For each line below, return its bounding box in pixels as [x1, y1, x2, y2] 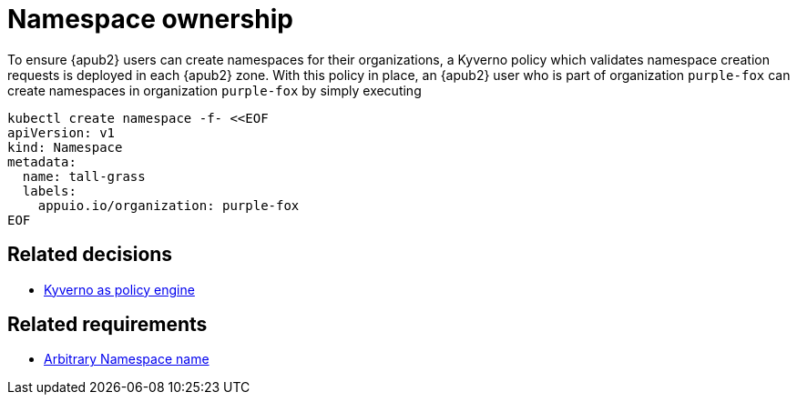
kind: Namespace [7, 139, 123, 155]
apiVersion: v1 [7, 125, 116, 140]
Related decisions [7, 243, 173, 266]
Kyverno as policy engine [44, 281, 195, 297]
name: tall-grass [22, 168, 146, 184]
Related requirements [7, 313, 208, 337]
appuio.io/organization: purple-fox [37, 197, 300, 213]
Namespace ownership [7, 4, 293, 35]
